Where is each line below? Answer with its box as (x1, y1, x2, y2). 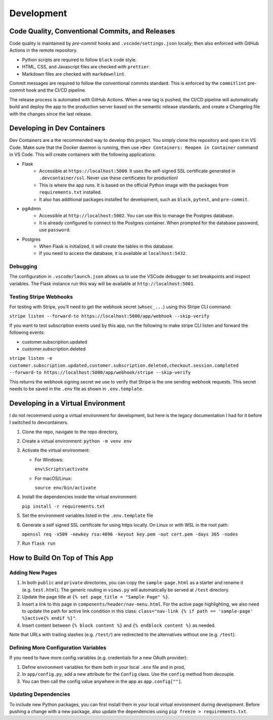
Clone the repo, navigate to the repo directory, (22, 429, 119, 435)
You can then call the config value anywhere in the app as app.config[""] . (22, 678, 183, 684)
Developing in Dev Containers (9, 124, 106, 133)
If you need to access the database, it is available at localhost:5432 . (39, 250, 187, 256)
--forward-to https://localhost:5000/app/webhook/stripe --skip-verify (9, 370, 191, 375)
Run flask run (22, 540, 56, 547)
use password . (39, 227, 71, 233)
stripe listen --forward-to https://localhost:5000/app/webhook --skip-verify (9, 313, 210, 319)
